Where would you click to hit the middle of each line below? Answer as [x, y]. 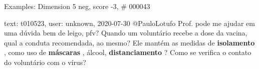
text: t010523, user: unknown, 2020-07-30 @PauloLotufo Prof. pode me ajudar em [129, 23]
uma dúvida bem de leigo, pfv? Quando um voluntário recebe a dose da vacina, [126, 33]
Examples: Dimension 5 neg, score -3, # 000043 [77, 6]
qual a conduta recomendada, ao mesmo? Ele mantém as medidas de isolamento [129, 42]
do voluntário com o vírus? [45, 62]
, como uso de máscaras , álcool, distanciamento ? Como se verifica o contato [128, 52]
